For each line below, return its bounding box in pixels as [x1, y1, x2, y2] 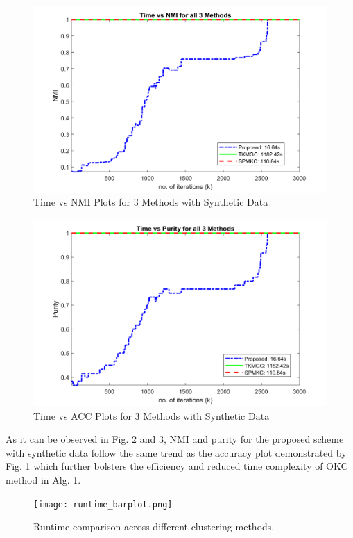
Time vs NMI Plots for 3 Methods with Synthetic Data [33, 195, 268, 209]
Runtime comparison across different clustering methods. [33, 519, 275, 534]
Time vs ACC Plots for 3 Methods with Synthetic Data [33, 408, 270, 423]
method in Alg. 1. [6, 473, 81, 487]
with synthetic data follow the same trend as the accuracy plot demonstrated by [6, 445, 347, 459]
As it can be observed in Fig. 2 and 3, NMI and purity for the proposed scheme [6, 432, 344, 446]
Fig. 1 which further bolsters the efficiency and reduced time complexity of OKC [6, 459, 348, 473]
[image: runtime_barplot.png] [33, 499, 173, 510]
